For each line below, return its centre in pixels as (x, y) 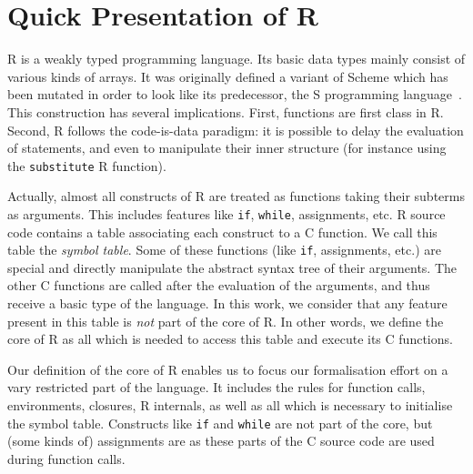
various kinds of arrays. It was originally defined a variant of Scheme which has (228, 76)
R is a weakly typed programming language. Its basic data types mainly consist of (236, 59)
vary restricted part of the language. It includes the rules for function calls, (216, 387)
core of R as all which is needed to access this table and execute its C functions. (230, 339)
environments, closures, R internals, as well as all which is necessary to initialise (230, 405)
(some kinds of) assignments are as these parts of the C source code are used (221, 441)
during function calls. (66, 458)
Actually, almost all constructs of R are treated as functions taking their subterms (236, 196)
